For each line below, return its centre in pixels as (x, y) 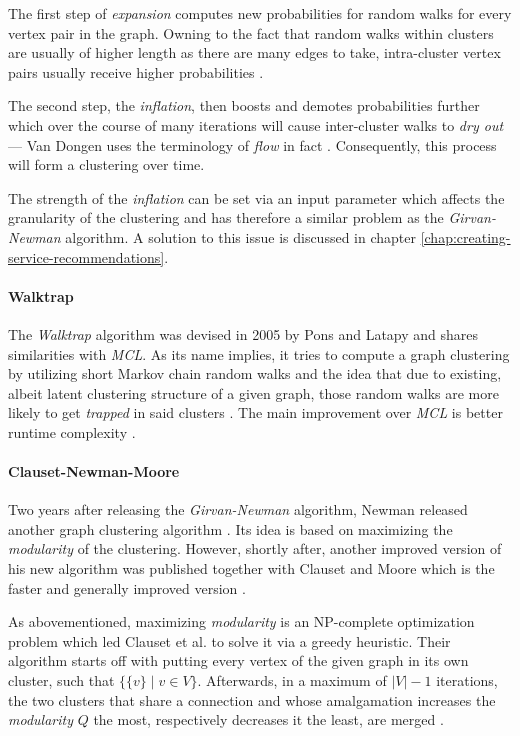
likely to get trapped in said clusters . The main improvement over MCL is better (255, 412)
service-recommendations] (86, 256)
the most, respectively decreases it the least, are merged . (268, 719)
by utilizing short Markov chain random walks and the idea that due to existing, (255, 373)
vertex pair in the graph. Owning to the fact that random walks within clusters (251, 32)
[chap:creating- (465, 236)
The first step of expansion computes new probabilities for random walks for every (260, 13)
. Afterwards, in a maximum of (292, 680)
